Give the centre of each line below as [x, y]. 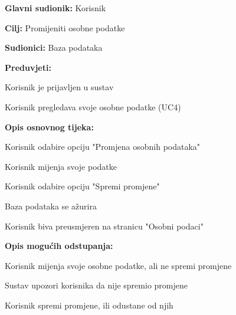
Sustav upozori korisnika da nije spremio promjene [96, 285]
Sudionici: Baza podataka [54, 47]
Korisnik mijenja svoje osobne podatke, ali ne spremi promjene [118, 265]
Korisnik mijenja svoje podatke [61, 166]
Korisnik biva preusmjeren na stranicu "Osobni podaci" [104, 226]
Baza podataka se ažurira [51, 206]
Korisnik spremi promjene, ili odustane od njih [89, 305]
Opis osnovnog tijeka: [49, 127]
